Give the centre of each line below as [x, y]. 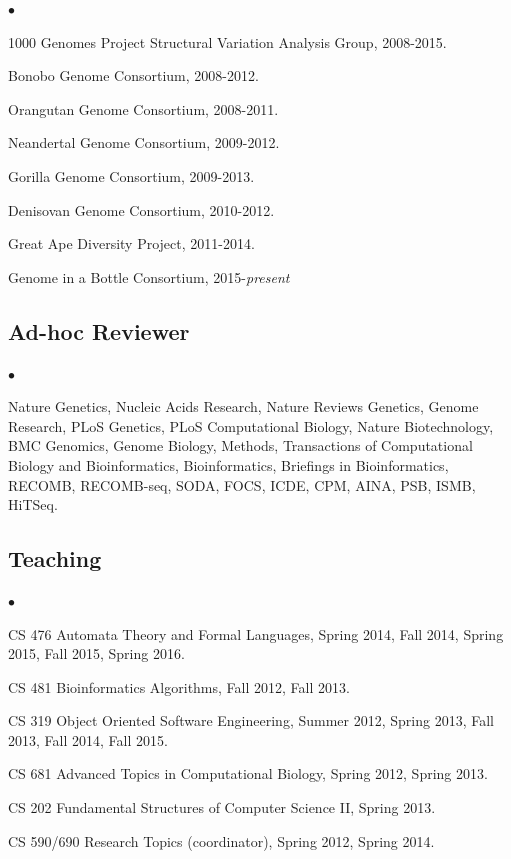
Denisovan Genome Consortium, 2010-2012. [141, 209]
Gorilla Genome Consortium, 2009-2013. [131, 175]
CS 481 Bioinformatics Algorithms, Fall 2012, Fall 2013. [179, 686]
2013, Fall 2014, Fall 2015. [88, 739]
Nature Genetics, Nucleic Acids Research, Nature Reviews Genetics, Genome [243, 406]
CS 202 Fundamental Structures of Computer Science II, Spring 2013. [222, 807]
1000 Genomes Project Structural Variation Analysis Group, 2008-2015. [227, 41]
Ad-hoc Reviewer [99, 330]
